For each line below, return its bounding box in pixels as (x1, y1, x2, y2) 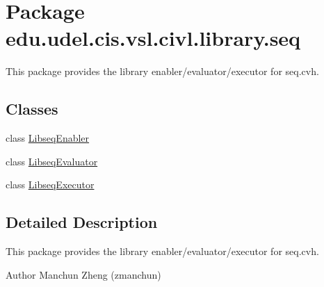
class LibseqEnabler (6, 131, 90, 145)
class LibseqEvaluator (6, 154, 98, 168)
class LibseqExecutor (6, 177, 95, 192)
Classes (6, 98, 58, 120)
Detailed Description (6, 211, 158, 233)
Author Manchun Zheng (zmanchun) (6, 267, 161, 281)
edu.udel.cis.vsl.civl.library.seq (6, 24, 301, 52)
